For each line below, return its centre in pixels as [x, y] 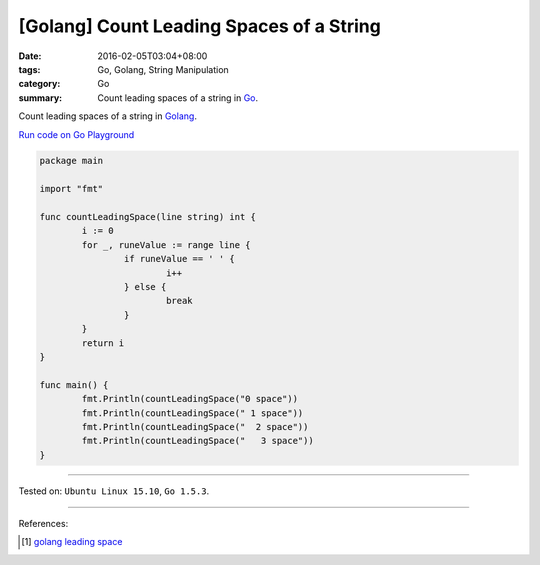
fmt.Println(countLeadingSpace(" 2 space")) [195, 426]
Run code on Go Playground [76, 134]
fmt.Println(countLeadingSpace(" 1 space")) [192, 413]
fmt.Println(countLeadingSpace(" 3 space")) [197, 441]
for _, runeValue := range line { [166, 244]
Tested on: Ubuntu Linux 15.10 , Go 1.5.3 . [114, 491]
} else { [145, 286]
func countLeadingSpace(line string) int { [148, 217]
